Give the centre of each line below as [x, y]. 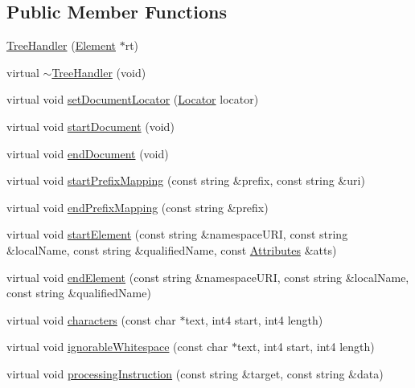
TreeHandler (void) [99, 72]
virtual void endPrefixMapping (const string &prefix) [138, 207]
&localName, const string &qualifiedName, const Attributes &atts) [172, 249]
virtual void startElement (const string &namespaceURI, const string [177, 234]
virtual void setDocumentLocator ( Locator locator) [133, 99]
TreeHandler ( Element [61, 45]
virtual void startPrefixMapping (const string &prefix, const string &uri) [186, 180]
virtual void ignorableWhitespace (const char [117, 347]
